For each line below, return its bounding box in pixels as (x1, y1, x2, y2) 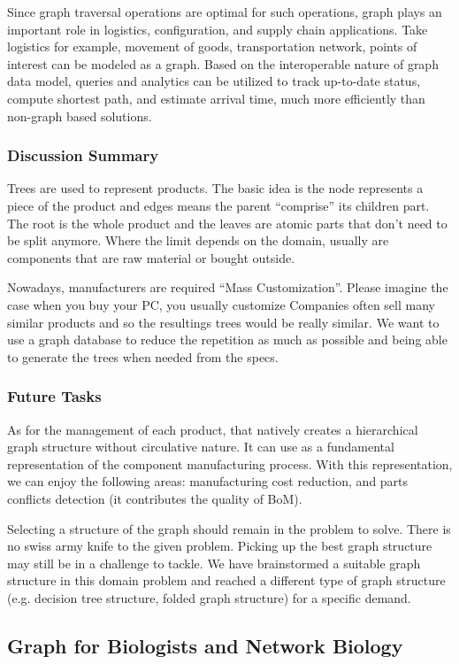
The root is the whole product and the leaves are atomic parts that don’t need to (7, 213, 448, 232)
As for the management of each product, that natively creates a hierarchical (7, 420, 418, 438)
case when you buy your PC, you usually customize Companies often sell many (7, 295, 435, 313)
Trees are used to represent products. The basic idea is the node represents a (7, 179, 424, 197)
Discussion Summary (7, 144, 159, 166)
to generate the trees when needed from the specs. (7, 347, 279, 366)
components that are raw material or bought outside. (7, 248, 295, 266)
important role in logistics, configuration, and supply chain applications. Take (7, 19, 428, 38)
